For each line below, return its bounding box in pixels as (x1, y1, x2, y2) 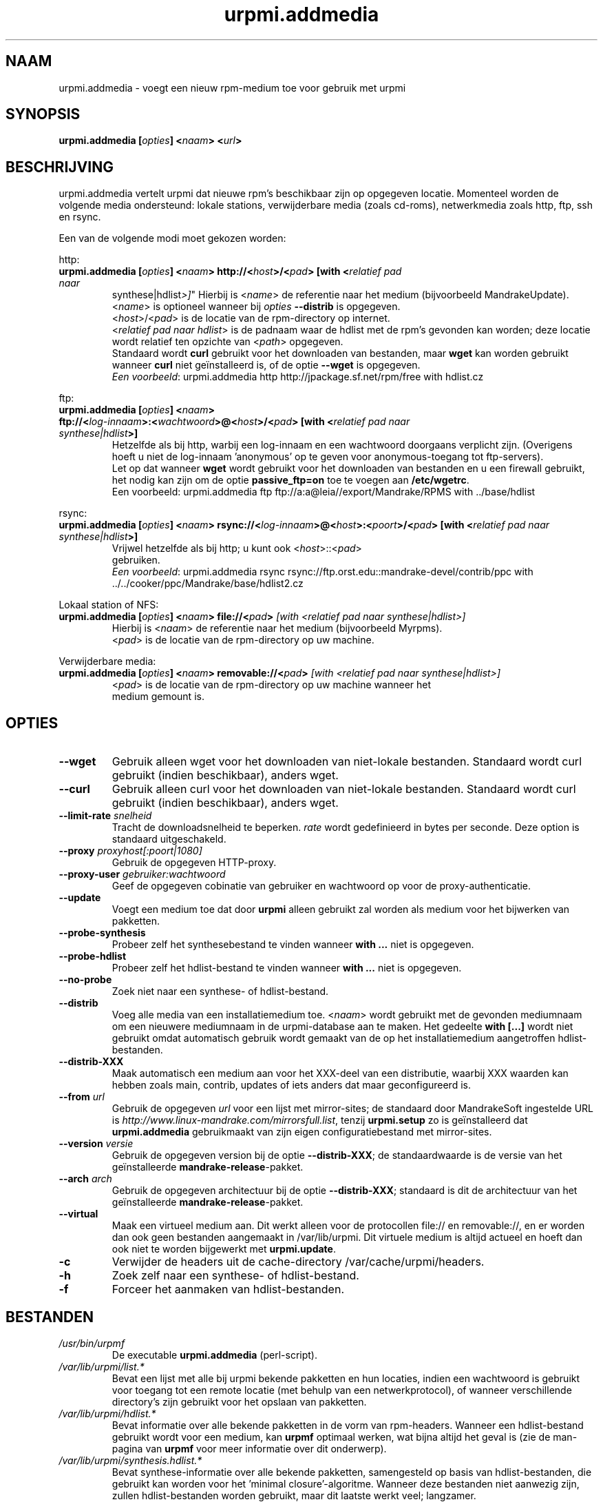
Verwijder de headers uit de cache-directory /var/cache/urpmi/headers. (112, 1255, 485, 1269)
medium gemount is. (112, 690, 204, 703)
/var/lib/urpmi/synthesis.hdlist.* (59, 1454, 202, 1466)
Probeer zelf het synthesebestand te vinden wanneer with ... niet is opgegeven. (112, 938, 474, 951)
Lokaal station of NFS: (59, 599, 159, 611)
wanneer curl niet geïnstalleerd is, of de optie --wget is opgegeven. (112, 359, 421, 371)
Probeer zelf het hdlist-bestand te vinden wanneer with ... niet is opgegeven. (112, 962, 462, 974)
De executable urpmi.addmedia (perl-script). (112, 1348, 317, 1361)
